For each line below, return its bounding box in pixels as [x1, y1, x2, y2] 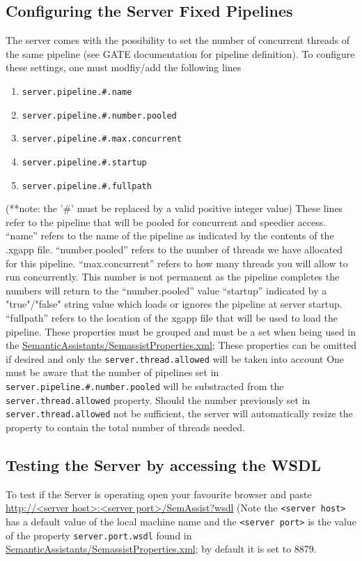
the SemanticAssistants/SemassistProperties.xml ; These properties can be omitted [6, 338, 356, 352]
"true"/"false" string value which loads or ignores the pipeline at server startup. [6, 297, 343, 311]
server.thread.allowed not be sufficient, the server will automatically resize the [6, 406, 353, 421]
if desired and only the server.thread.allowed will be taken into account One [6, 351, 345, 366]
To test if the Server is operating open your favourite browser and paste [6, 486, 312, 501]
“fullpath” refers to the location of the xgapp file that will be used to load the [6, 311, 338, 325]
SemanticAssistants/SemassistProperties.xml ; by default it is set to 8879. [6, 541, 317, 556]
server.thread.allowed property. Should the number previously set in [6, 392, 310, 407]
